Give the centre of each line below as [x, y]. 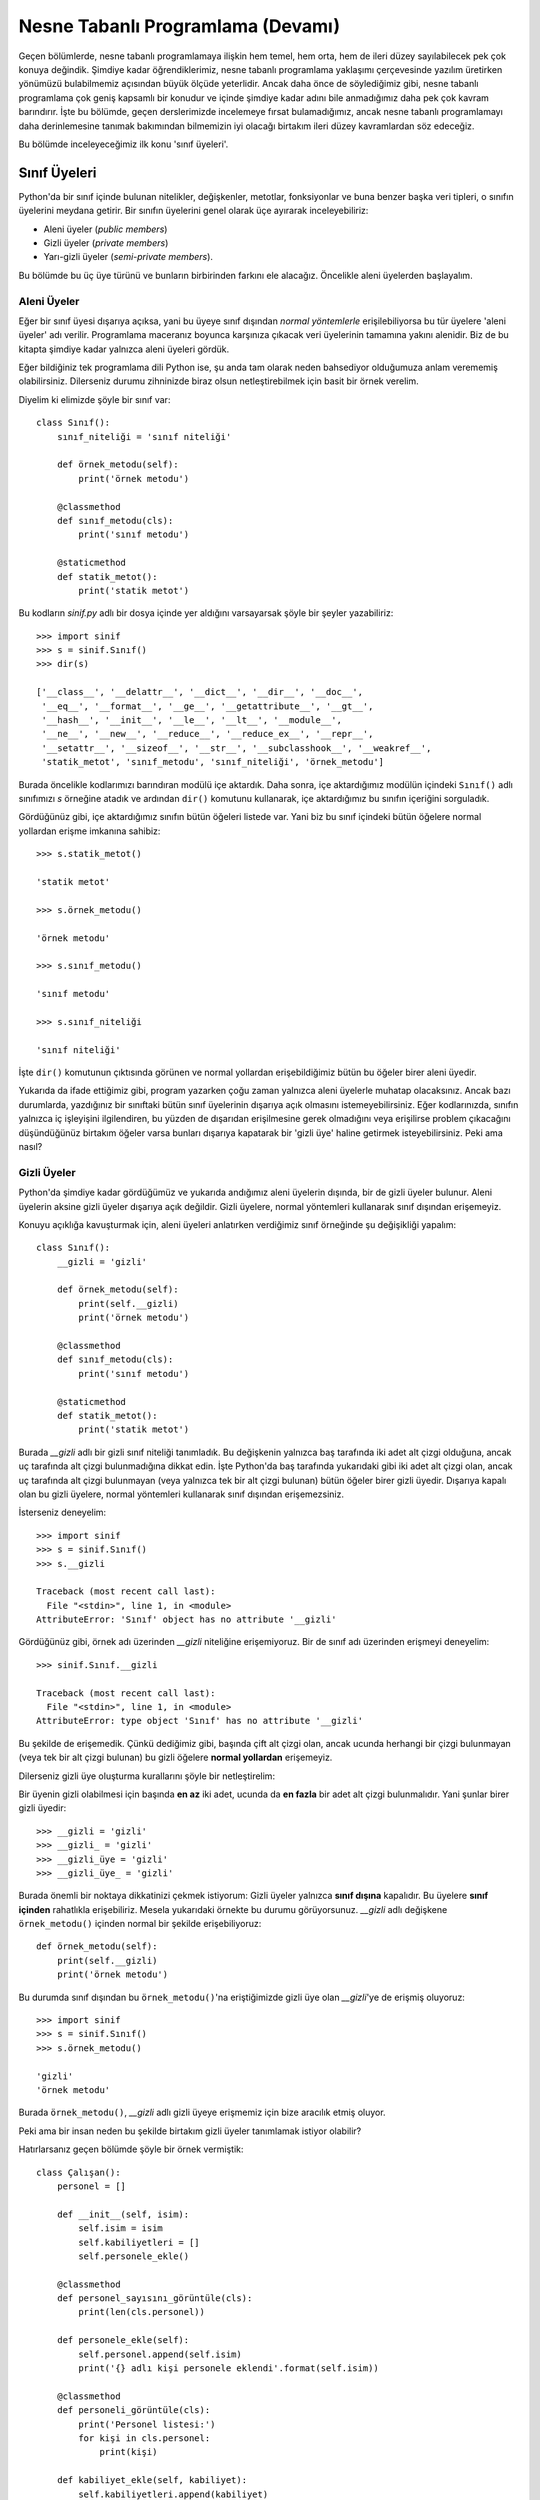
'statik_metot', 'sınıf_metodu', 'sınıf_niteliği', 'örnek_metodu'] [213, 762]
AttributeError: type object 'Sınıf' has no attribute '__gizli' [200, 1721]
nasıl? [30, 1146]
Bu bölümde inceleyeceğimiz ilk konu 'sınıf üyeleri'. [123, 144]
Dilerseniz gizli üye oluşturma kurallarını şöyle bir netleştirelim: [146, 1776]
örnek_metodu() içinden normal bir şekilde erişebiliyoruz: [140, 1924]
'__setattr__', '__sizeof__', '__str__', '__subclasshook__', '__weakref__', [236, 748]
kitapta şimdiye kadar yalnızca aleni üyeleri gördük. [124, 349]
